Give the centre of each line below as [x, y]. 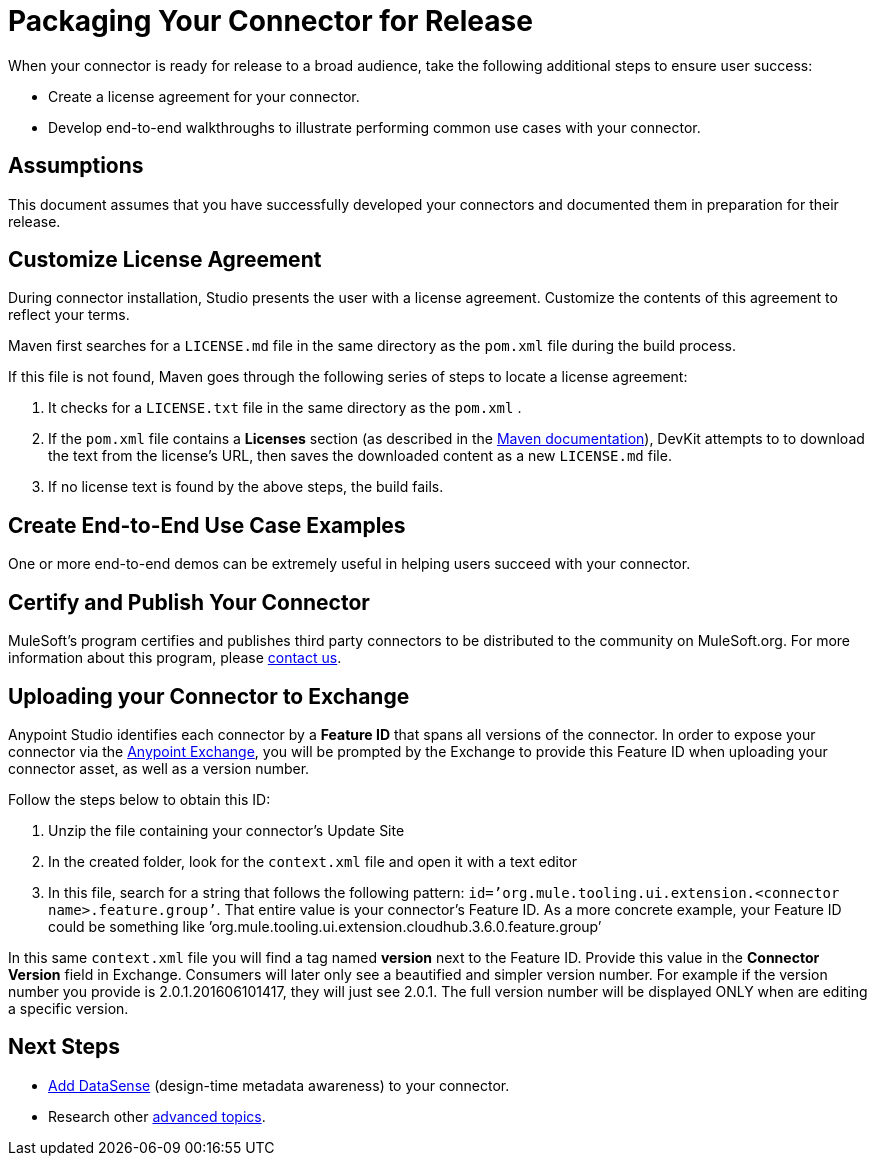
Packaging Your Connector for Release [270, 21]
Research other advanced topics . [157, 1116]
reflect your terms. [69, 315]
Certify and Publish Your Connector [189, 602]
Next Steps [64, 1047]
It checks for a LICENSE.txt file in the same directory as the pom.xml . [285, 408]
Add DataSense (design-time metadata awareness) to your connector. [279, 1085]
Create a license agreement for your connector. [204, 96]
